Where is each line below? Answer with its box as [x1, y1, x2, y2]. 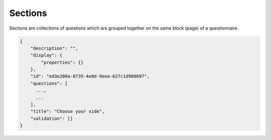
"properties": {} [41, 59, 84, 65]
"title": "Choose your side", [30, 108, 105, 114]
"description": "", [30, 45, 79, 51]
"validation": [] [30, 115, 73, 121]
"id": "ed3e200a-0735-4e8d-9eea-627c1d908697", [30, 73, 150, 79]
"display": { [30, 53, 63, 58]
